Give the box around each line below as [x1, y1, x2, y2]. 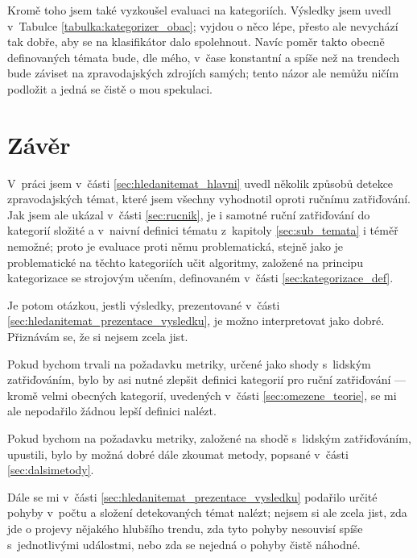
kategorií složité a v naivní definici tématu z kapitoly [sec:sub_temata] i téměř [7, 222, 398, 239]
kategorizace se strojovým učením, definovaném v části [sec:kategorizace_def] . [7, 269, 394, 286]
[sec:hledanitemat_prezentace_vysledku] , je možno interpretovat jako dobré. [7, 312, 385, 329]
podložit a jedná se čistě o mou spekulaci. [7, 80, 213, 97]
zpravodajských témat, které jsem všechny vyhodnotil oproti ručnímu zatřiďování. [7, 190, 411, 207]
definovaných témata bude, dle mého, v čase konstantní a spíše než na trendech [7, 48, 400, 65]
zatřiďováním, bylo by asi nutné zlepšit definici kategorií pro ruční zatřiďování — [7, 371, 407, 388]
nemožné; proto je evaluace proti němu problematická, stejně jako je [7, 238, 344, 255]
